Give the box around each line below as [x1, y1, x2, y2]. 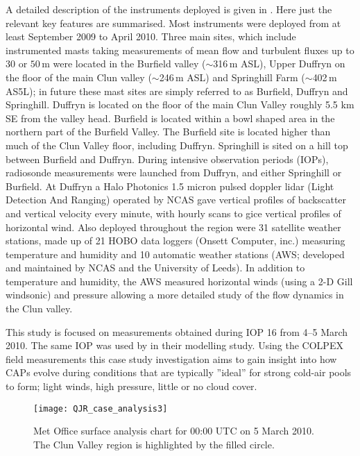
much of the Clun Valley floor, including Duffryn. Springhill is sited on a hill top [6, 137, 348, 152]
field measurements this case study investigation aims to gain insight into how [6, 351, 337, 366]
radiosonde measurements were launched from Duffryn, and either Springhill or [6, 165, 342, 180]
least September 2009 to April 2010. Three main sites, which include [6, 29, 296, 44]
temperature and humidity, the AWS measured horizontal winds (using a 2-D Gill [6, 273, 353, 288]
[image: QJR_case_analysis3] [33, 403, 168, 414]
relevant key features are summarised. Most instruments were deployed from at [6, 15, 341, 30]
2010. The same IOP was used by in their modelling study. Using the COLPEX [6, 338, 343, 353]
